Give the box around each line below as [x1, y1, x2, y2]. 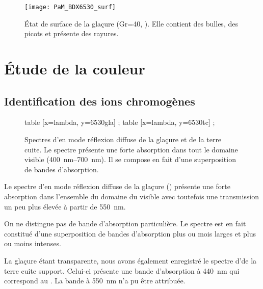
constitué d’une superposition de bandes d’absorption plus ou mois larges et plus [4, 228, 256, 239]
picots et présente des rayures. [24, 28, 119, 39]
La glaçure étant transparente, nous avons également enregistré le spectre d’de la [4, 255, 257, 266]
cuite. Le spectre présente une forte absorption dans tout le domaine [24, 144, 238, 154]
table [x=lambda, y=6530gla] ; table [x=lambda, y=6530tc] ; [24, 117, 215, 127]
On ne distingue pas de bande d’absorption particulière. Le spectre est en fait [4, 218, 246, 229]
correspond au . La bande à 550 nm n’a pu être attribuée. [4, 275, 186, 286]
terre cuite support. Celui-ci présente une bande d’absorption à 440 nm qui [4, 265, 240, 276]
